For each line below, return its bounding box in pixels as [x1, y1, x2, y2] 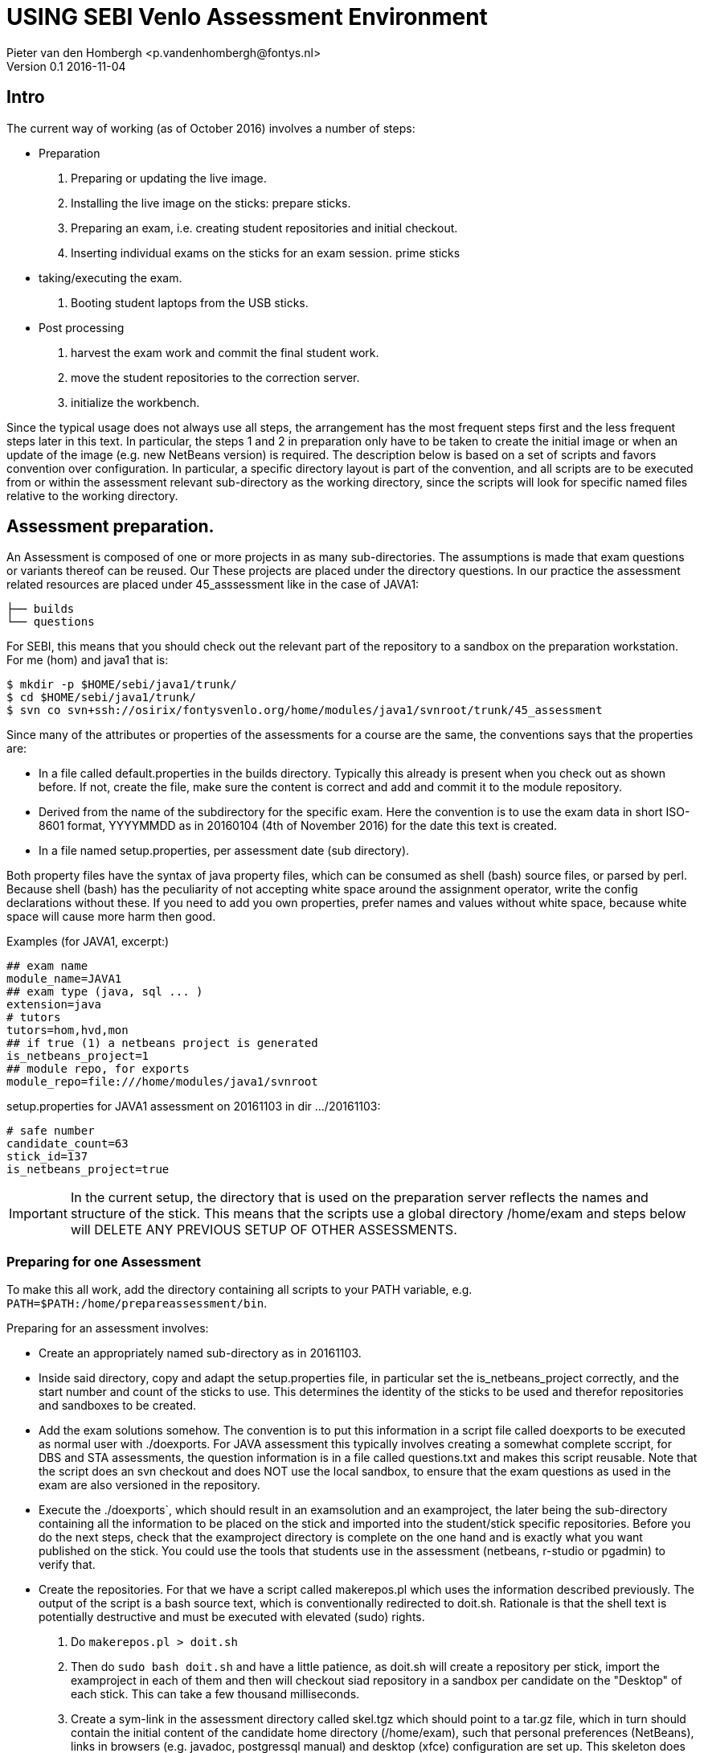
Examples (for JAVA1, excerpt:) [6, 934, 170, 949]
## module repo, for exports [6, 1062, 190, 1076]
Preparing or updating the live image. [71, 170, 267, 185]
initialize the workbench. [71, 395, 200, 409]
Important [9, 1205, 68, 1222]
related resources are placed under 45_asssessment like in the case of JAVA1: [6, 577, 420, 592]
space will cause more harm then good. [6, 909, 216, 924]
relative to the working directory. [6, 488, 178, 503]
